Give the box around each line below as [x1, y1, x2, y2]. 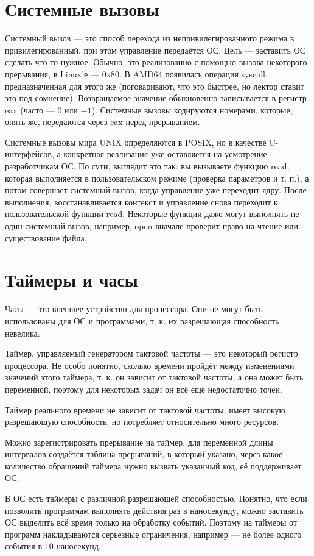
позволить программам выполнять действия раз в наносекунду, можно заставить [5, 504, 304, 516]
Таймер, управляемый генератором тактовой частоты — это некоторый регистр [5, 347, 298, 360]
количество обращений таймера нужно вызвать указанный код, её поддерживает [5, 459, 302, 472]
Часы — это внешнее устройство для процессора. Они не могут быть [5, 302, 263, 315]
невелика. [5, 326, 40, 339]
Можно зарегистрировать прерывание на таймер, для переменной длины [5, 435, 273, 448]
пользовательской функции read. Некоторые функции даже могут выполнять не [5, 207, 299, 220]
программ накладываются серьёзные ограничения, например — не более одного [5, 527, 302, 540]
